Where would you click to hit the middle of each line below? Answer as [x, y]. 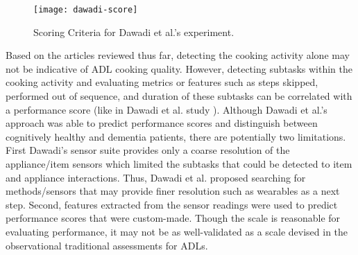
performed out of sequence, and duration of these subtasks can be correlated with [179, 96]
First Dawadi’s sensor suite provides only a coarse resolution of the [148, 150]
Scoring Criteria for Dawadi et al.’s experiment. [134, 32]
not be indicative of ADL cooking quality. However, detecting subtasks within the [179, 68]
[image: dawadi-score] [86, 10]
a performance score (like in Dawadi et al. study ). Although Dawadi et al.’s [167, 109]
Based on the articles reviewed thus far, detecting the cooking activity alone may [178, 55]
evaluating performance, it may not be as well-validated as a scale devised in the [177, 231]
